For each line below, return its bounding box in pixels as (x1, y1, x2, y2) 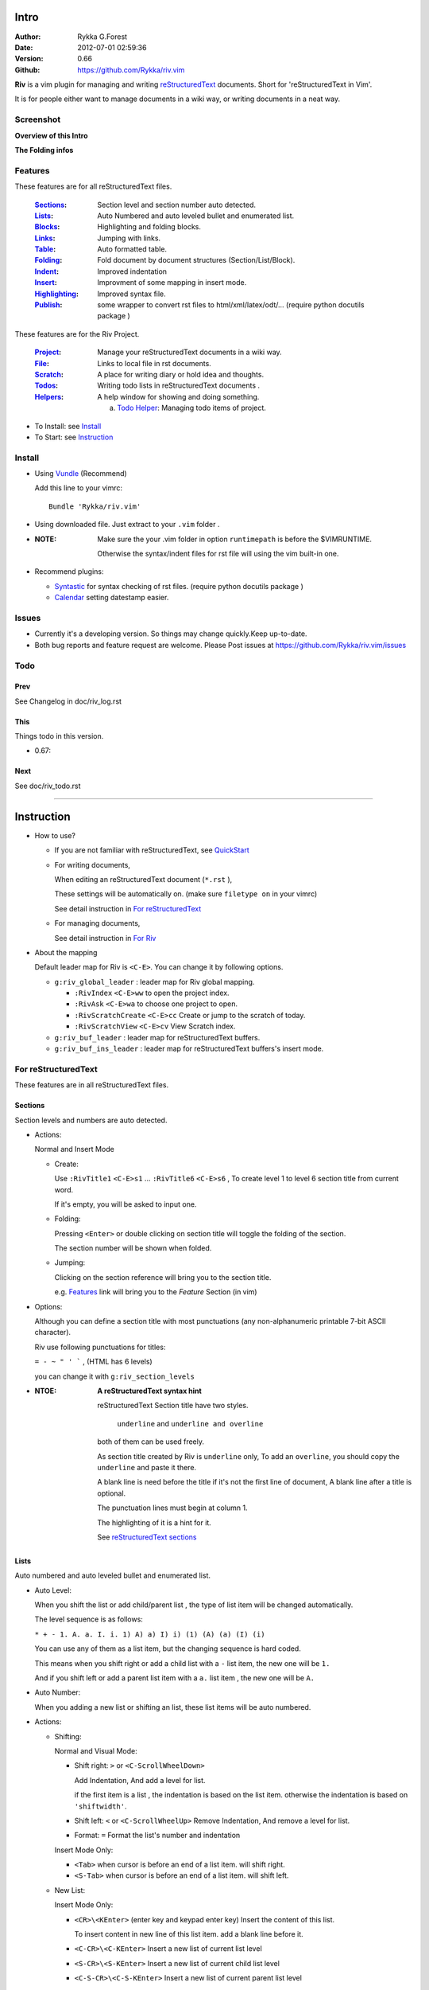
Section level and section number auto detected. (97, 200, 257, 209)
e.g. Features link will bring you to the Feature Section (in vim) (54, 1287, 257, 1297)
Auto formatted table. (97, 244, 167, 254)
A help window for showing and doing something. (97, 392, 260, 401)
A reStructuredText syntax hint (97, 1386, 202, 1395)
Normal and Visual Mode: (54, 1746, 138, 1755)
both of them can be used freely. (97, 1437, 205, 1446)
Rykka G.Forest (77, 32, 127, 41)
